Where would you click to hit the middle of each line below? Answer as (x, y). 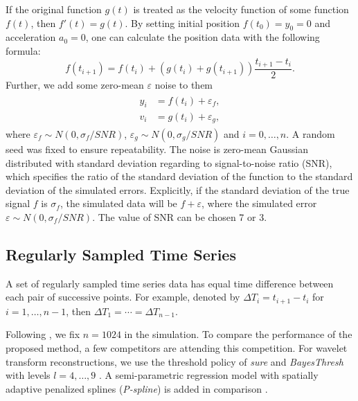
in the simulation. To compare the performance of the (238, 334)
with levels (28, 375)
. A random (311, 134)
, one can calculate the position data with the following (203, 37)
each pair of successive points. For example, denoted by (123, 297)
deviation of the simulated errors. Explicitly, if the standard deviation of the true (178, 189)
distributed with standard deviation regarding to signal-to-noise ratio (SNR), (169, 162)
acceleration (31, 37)
